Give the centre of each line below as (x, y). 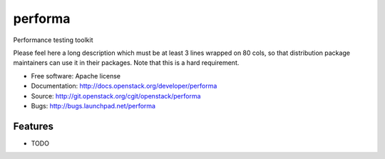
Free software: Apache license (76, 76)
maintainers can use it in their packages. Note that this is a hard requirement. (126, 63)
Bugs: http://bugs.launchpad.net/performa (93, 106)
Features (33, 126)
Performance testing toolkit (53, 40)
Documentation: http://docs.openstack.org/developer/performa (124, 86)
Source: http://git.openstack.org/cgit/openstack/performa (116, 96)
